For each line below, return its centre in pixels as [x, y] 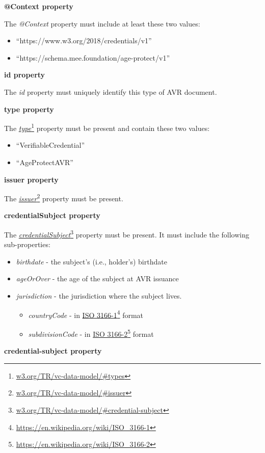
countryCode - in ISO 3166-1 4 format [86, 314]
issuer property [31, 179]
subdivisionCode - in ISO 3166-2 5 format [91, 333]
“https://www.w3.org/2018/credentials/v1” [84, 41]
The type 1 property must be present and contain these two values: [107, 127]
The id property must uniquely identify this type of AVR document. [111, 91]
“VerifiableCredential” [50, 145]
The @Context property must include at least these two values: [102, 23]
